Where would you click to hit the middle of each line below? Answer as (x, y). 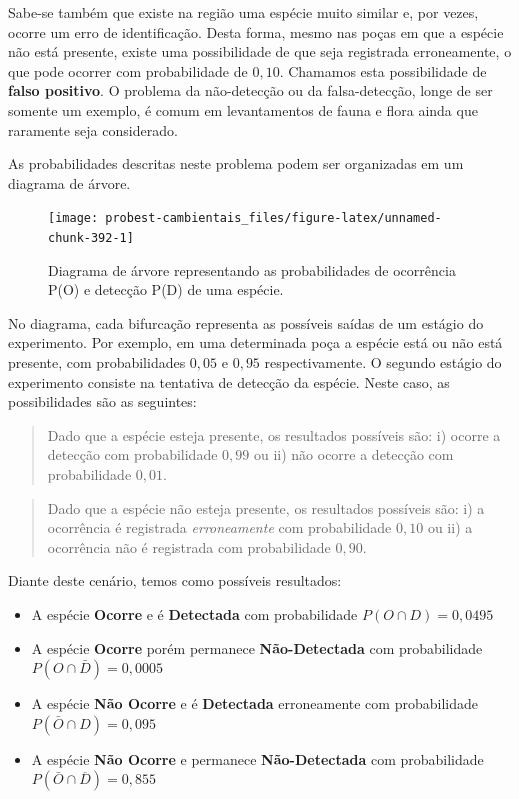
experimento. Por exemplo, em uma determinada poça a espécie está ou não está (255, 342)
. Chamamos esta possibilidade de (383, 70)
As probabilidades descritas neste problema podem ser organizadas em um (236, 163)
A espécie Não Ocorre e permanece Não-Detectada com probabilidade (257, 758)
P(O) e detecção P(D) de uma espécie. (166, 289)
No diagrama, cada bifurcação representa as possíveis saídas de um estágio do (246, 322)
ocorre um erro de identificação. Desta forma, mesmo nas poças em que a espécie (256, 31)
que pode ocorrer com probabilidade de (128, 70)
